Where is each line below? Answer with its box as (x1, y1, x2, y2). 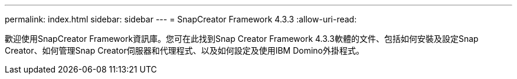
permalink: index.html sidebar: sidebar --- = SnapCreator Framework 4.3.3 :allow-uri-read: (5, 14, 357, 24)
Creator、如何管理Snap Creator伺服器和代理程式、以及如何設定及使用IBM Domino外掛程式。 (5, 45, 365, 55)
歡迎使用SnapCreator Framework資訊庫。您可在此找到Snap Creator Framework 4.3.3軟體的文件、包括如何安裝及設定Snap (5, 34, 479, 44)
